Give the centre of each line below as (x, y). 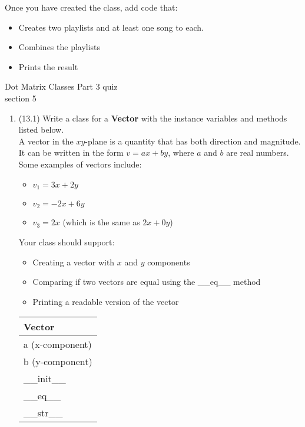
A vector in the (46, 141)
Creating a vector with (74, 262)
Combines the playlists (59, 47)
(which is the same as (101, 222)
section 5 (21, 98)
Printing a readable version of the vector (106, 301)
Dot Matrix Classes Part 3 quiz (61, 86)
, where (181, 152)
